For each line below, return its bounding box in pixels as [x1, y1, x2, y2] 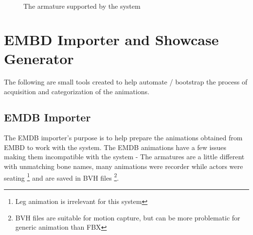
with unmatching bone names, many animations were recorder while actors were [4, 161, 243, 171]
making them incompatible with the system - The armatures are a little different [4, 151, 245, 162]
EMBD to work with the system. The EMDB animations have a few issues [4, 142, 227, 152]
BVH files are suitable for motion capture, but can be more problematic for [15, 212, 240, 222]
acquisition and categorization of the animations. [4, 86, 149, 96]
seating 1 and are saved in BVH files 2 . [4, 171, 119, 183]
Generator [4, 48, 74, 68]
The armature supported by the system [23, 1, 141, 11]
